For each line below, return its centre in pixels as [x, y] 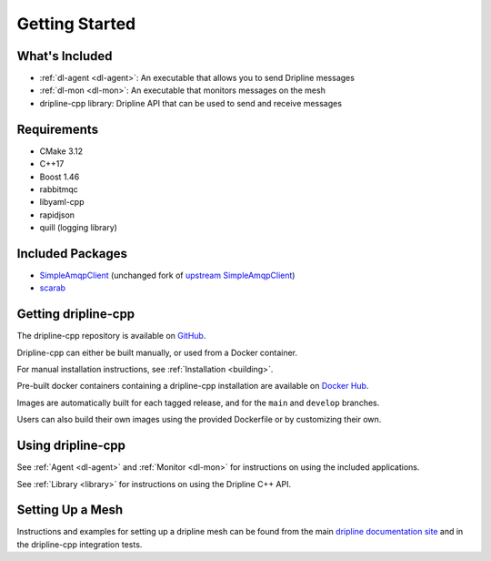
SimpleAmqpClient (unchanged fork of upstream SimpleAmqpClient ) [167, 275]
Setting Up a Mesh [70, 510]
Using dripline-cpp [71, 446]
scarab [53, 288]
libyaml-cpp [62, 202]
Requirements [58, 129]
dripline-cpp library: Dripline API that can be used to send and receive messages [191, 103]
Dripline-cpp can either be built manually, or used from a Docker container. [157, 352]
